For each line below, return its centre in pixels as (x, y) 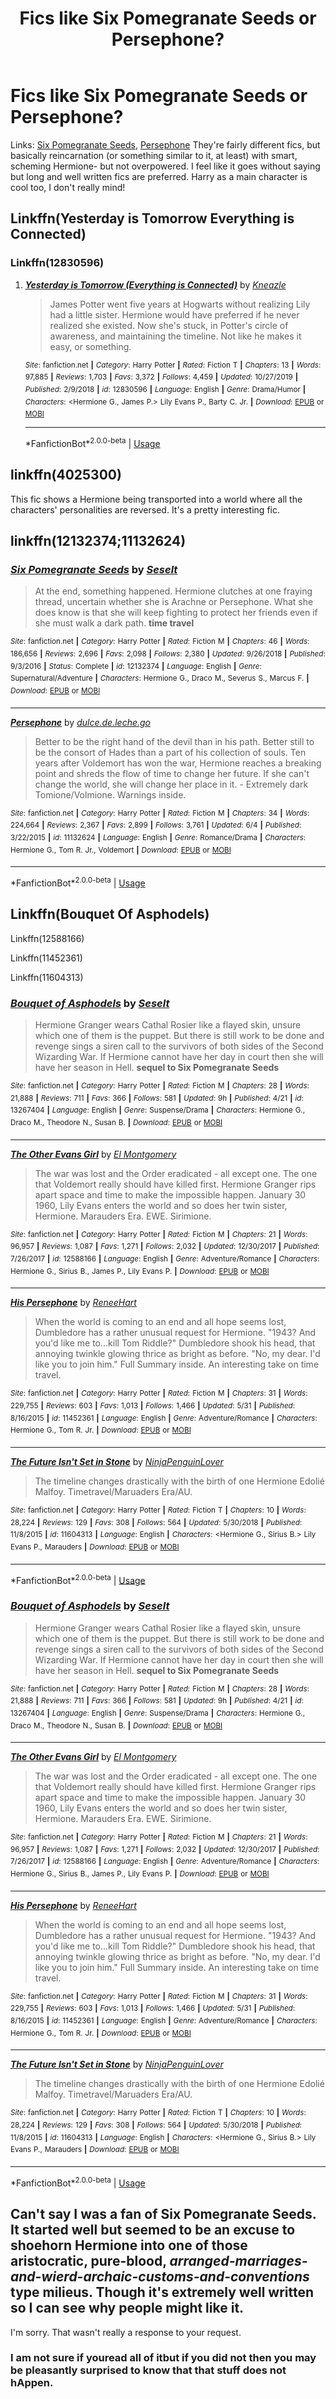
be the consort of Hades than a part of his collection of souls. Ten (170, 752)
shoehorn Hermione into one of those (129, 2245)
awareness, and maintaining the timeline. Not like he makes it (175, 336)
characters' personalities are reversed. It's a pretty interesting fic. (145, 509)
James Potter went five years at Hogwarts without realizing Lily (180, 304)
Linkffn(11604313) (47, 977)
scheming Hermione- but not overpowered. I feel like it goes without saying (165, 166)
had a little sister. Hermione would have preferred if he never (174, 314)
